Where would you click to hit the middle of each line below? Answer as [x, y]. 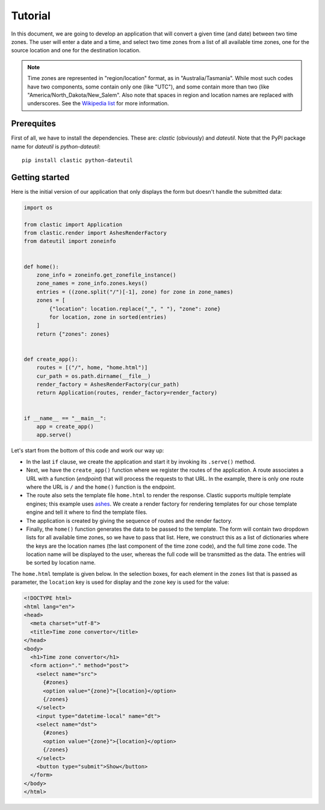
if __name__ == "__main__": [65, 418]
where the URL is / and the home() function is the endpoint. [101, 487]
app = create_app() [65, 427]
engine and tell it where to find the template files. [87, 512]
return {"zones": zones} [73, 334]
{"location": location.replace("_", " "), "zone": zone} [135, 309]
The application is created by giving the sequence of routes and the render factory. [129, 521]
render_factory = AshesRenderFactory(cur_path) [108, 385]
